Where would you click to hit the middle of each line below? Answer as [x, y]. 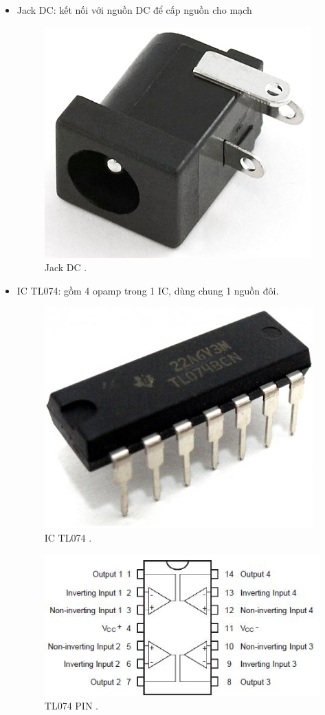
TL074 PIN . [71, 705]
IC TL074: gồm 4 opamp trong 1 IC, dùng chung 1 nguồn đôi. [148, 290]
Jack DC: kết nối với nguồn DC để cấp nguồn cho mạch [134, 10]
